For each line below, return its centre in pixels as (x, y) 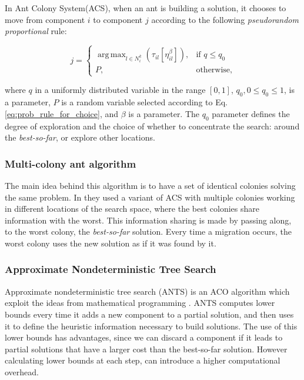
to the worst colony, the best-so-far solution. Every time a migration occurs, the (148, 231)
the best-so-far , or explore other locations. (80, 137)
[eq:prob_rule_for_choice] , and (62, 113)
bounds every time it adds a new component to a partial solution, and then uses (149, 314)
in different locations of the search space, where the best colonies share (132, 209)
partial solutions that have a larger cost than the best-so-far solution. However (146, 349)
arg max (111, 55)
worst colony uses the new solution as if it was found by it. (111, 243)
